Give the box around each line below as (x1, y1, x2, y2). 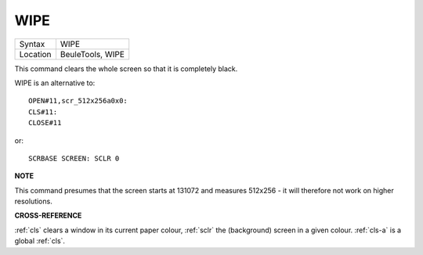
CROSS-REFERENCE (14, 211, 82, 221)
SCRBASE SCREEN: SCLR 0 (28, 153, 120, 163)
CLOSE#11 (28, 118, 62, 127)
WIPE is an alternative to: (14, 78, 96, 88)
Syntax (19, 38, 45, 49)
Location (19, 48, 52, 59)
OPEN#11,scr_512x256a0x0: (28, 96, 128, 106)
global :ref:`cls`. (14, 236, 66, 246)
